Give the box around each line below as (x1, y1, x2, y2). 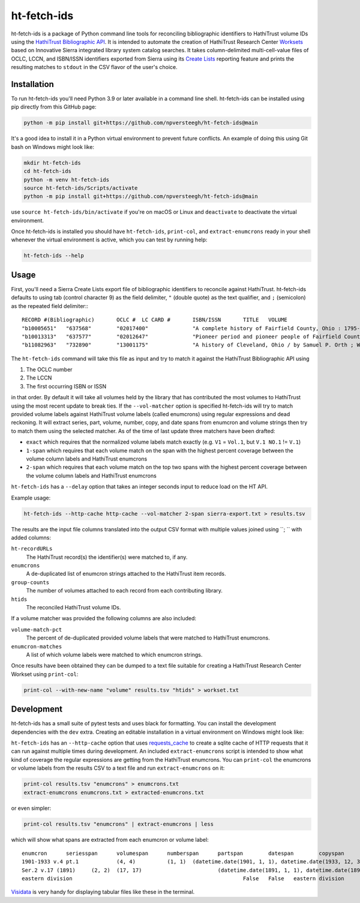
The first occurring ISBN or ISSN (26, 382, 107, 390)
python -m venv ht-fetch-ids (23, 176, 110, 183)
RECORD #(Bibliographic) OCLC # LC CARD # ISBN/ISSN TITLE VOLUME (22, 316, 288, 324)
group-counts (11, 579, 50, 585)
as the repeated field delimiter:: (11, 302, 88, 309)
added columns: (11, 534, 51, 541)
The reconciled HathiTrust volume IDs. (26, 604, 121, 611)
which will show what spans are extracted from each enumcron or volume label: (11, 836, 209, 843)
